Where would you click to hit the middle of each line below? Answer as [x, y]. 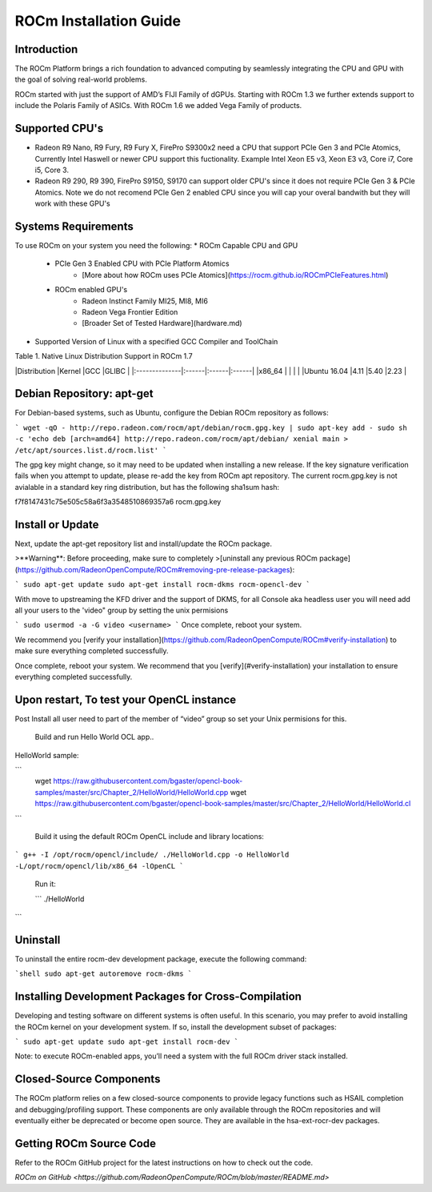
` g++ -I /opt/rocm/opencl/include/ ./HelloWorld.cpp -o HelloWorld [152, 855]
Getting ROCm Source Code [85, 1144]
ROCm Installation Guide [98, 21]
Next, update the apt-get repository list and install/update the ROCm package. [143, 544]
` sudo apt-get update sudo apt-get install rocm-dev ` [127, 1041]
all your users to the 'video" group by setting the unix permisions [122, 610]
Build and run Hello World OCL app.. [94, 737]
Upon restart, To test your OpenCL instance [126, 699]
